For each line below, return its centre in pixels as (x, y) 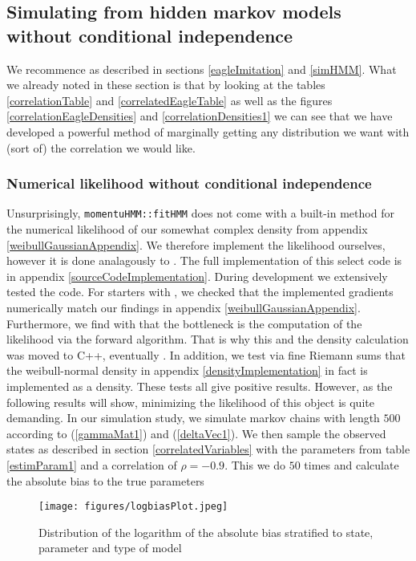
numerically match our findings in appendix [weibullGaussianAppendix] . (184, 307)
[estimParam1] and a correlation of (92, 464)
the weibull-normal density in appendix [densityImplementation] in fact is (187, 370)
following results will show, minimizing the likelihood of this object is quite (190, 402)
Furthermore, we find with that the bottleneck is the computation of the (184, 323)
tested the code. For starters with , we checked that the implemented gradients (200, 292)
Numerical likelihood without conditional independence (189, 183)
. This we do (255, 464)
